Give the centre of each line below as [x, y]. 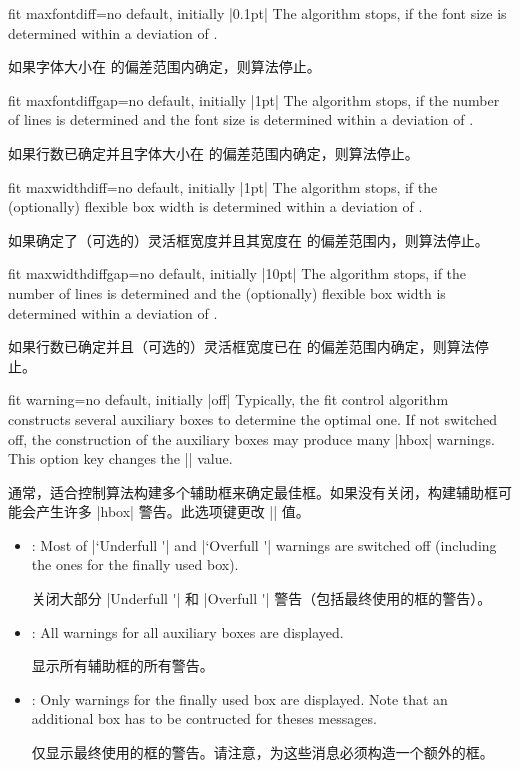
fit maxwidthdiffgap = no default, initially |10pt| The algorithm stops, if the [237, 273]
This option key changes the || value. [120, 458]
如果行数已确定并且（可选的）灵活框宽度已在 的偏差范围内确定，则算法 [241, 346]
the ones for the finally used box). [135, 564]
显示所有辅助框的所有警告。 [122, 665]
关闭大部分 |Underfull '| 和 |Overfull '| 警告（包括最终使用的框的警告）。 [261, 598]
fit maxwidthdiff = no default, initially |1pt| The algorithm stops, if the [223, 186]
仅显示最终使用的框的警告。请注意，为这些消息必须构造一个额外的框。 [262, 752]
